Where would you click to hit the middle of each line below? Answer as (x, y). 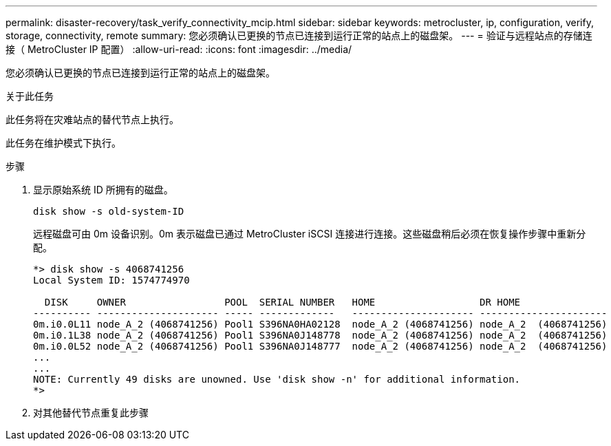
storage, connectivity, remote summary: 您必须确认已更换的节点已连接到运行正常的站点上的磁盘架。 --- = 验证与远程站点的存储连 (299, 35)
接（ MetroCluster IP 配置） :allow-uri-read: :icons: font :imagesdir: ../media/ (179, 49)
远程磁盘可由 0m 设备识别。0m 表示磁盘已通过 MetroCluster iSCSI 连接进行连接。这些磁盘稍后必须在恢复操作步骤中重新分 (310, 234)
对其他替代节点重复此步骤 (91, 413)
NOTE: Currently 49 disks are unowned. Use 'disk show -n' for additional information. (277, 379)
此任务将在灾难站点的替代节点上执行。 (92, 119)
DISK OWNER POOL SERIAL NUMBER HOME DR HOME (282, 302)
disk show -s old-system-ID (109, 211)
